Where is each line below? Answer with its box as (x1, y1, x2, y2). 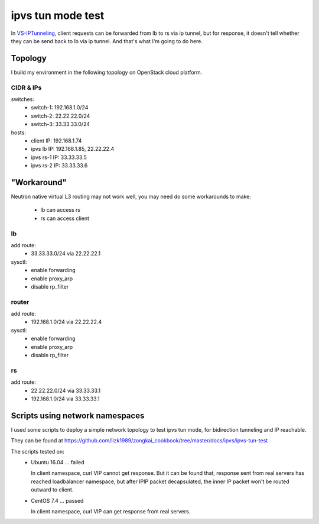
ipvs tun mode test (11, 9, 105, 22)
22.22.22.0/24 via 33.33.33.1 (31, 387, 100, 394)
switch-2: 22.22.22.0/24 (31, 112, 90, 119)
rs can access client (40, 215, 90, 222)
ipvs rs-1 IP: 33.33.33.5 (31, 154, 87, 161)
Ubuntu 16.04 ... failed (31, 458, 85, 465)
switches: (11, 95, 35, 103)
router (11, 297, 30, 306)
